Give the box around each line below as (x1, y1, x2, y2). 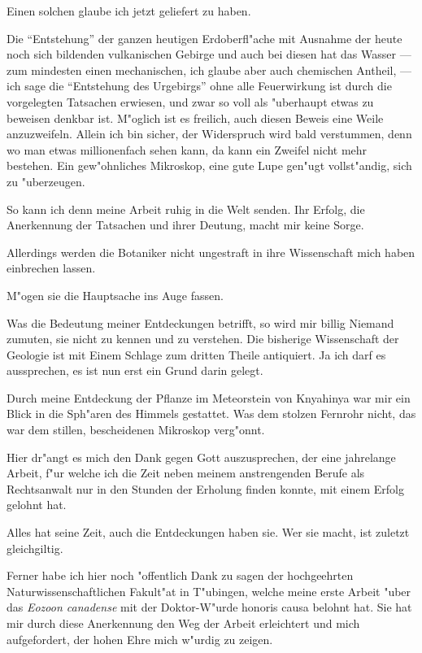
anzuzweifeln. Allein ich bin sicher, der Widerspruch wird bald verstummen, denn (7, 125, 412, 142)
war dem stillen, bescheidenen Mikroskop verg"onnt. (7, 421, 265, 438)
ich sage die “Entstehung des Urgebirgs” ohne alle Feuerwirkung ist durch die (7, 77, 392, 94)
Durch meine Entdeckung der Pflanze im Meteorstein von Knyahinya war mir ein (7, 389, 411, 406)
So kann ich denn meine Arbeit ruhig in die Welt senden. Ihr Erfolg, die (7, 200, 365, 217)
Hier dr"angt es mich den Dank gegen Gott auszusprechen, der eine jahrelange (7, 448, 396, 465)
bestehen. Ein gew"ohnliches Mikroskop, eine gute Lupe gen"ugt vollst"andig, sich (7, 157, 412, 174)
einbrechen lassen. (7, 259, 96, 276)
